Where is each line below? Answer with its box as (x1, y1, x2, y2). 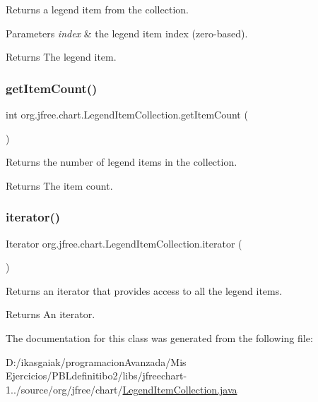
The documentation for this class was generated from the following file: (6, 330, 313, 345)
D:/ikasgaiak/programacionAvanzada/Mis (6, 354, 187, 369)
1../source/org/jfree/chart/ (6, 382, 123, 396)
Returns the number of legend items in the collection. (6, 154, 237, 169)
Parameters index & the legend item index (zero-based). (6, 25, 248, 40)
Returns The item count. (6, 178, 113, 193)
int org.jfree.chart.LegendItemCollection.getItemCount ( (6, 107, 248, 121)
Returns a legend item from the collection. (6, 2, 189, 16)
